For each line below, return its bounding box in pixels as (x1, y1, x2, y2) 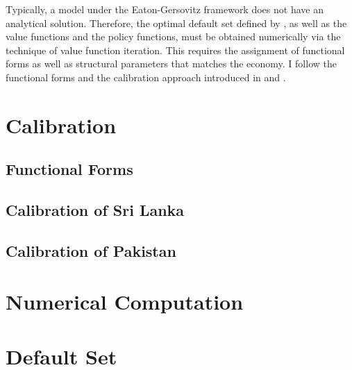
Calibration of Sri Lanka (6, 199, 185, 221)
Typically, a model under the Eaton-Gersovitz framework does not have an (6, 2, 324, 16)
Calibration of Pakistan (6, 239, 176, 261)
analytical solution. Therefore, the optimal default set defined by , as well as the (6, 15, 347, 30)
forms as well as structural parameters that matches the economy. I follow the (6, 56, 337, 71)
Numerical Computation (6, 287, 244, 316)
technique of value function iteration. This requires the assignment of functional (6, 42, 345, 57)
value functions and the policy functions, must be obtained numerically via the (6, 29, 341, 44)
